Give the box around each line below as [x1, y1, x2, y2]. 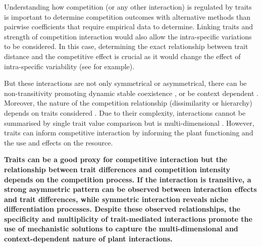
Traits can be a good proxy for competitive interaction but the [4, 154, 228, 165]
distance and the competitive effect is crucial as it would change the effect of [4, 51, 241, 61]
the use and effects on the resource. [4, 137, 113, 147]
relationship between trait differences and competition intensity [4, 164, 231, 174]
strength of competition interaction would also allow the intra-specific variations [4, 31, 252, 41]
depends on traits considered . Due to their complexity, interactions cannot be [4, 107, 246, 118]
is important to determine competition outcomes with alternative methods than [4, 11, 251, 22]
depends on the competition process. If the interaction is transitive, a [4, 174, 251, 184]
